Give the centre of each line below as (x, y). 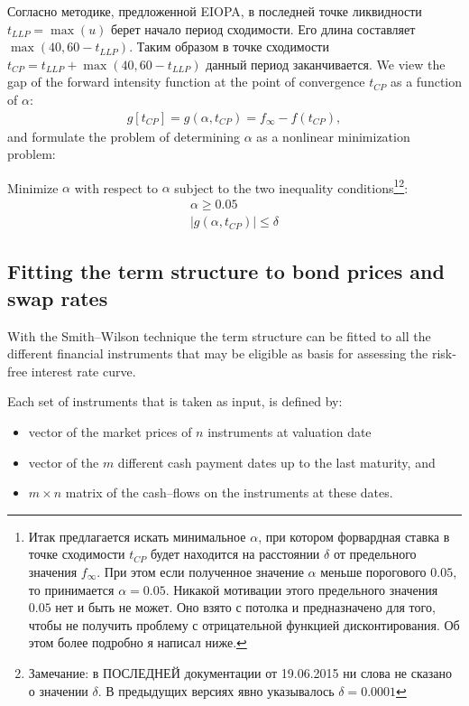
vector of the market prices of (110, 432)
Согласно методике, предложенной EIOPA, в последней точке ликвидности (215, 11)
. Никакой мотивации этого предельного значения (302, 589)
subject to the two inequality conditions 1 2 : (291, 186)
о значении (58, 690)
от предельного (375, 554)
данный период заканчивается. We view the (326, 64)
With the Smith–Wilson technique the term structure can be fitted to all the (219, 335)
